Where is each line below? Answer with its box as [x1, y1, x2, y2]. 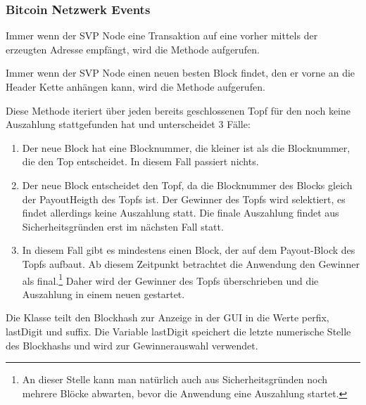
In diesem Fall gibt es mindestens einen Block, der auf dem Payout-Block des [22, 243, 355, 257]
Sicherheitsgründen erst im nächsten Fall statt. [22, 219, 224, 233]
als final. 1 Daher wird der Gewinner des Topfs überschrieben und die [22, 271, 319, 288]
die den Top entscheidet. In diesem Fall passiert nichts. [22, 154, 259, 169]
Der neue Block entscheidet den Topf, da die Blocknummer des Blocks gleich [22, 177, 353, 192]
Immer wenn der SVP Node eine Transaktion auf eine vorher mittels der [6, 28, 318, 43]
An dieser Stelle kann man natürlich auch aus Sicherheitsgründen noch [22, 372, 328, 387]
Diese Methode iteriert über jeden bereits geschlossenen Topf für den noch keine [6, 103, 351, 117]
